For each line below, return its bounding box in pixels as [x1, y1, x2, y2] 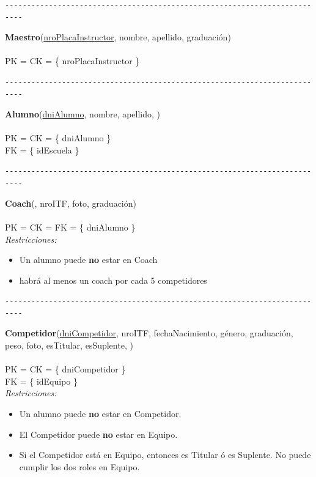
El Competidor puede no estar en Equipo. [19, 427, 178, 440]
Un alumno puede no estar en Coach [19, 253, 158, 266]
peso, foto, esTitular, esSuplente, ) [5, 339, 133, 352]
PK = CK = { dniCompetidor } [5, 363, 126, 375]
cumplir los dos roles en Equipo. [19, 460, 140, 473]
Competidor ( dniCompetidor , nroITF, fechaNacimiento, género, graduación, [5, 327, 293, 339]
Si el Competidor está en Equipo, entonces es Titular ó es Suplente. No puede [19, 448, 311, 461]
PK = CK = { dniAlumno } [5, 131, 111, 144]
